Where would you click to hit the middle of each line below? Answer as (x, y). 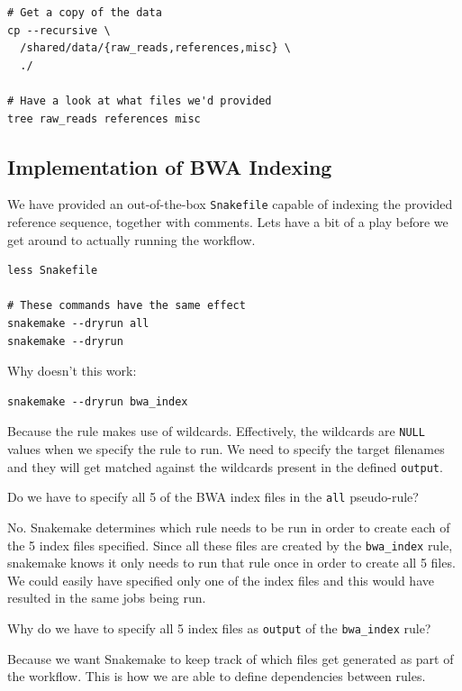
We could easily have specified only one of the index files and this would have (221, 580)
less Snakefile (53, 271)
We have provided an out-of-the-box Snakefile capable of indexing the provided (230, 204)
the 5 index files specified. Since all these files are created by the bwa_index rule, (230, 545)
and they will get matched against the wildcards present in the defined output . (225, 466)
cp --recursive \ (59, 30)
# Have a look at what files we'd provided (140, 100)
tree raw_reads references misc (104, 118)
